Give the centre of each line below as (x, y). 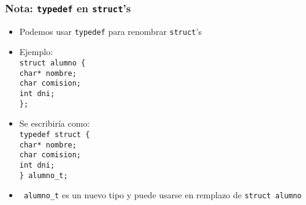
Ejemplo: (36, 52)
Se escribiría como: (55, 123)
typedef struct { (55, 134)
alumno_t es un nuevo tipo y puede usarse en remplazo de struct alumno (163, 195)
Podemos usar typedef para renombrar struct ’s (110, 31)
